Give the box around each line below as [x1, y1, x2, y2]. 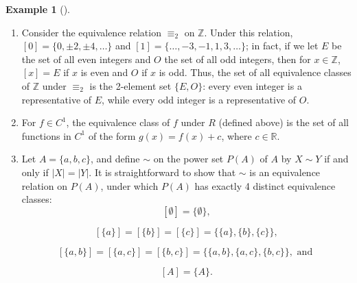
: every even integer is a [203, 78, 302, 93]
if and [324, 151, 349, 166]
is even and [80, 65, 128, 79]
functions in [21, 128, 71, 143]
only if [21, 164, 49, 179]
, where [221, 128, 252, 143]
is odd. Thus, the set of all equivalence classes [159, 65, 352, 79]
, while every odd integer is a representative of [102, 92, 297, 106]
